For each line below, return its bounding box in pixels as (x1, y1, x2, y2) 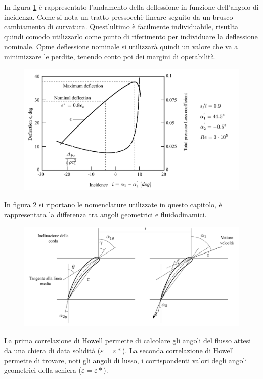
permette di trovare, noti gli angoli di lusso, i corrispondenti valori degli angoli (4, 355, 247, 365)
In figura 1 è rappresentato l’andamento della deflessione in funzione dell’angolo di (4, 2, 259, 12)
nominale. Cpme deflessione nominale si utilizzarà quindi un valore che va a (4, 41, 238, 52)
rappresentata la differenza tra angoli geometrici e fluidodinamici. (4, 209, 207, 220)
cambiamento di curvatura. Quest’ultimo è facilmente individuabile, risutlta (4, 21, 239, 32)
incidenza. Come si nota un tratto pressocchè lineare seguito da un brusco (4, 11, 233, 22)
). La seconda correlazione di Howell (122, 345, 234, 356)
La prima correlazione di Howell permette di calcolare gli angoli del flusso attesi (4, 335, 251, 346)
